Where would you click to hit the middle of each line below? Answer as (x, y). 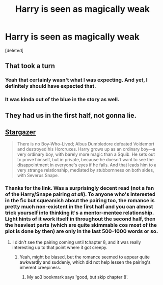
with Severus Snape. (38, 176)
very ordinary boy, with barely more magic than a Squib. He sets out (86, 154)
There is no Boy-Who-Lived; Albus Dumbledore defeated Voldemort (86, 144)
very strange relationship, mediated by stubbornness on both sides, (86, 170)
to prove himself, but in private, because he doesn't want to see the (85, 160)
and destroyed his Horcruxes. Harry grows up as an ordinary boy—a (86, 149)
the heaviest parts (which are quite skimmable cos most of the (81, 225)
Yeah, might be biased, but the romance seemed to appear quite (84, 257)
